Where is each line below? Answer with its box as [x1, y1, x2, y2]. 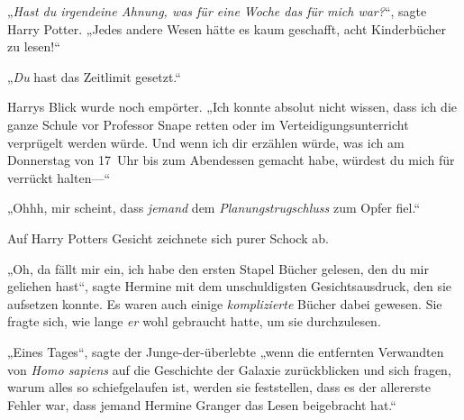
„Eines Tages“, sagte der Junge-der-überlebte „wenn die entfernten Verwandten [7, 342, 444, 361]
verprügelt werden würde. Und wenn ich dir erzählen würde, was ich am [7, 132, 405, 151]
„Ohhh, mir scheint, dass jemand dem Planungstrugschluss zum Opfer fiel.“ [7, 198, 421, 217]
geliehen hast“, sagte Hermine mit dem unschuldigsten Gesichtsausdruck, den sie [7, 277, 452, 296]
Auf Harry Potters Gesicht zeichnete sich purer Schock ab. [7, 228, 329, 247]
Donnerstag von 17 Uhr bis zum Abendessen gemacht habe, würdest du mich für [7, 151, 455, 169]
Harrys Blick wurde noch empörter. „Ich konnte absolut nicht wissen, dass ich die [7, 97, 457, 116]
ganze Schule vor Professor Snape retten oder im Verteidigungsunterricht [7, 114, 409, 133]
